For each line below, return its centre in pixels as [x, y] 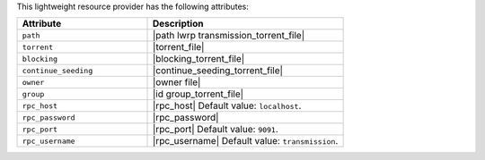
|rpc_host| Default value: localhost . [227, 105]
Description [178, 24]
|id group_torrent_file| [198, 94]
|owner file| [177, 82]
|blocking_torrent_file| [199, 59]
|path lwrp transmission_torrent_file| [229, 36]
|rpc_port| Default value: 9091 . [216, 130]
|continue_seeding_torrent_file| [218, 71]
